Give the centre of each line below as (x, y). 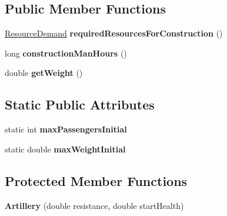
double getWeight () (44, 73)
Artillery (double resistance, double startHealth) (94, 205)
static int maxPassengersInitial (66, 129)
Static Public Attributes (80, 104)
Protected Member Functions (96, 180)
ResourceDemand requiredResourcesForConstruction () (114, 33)
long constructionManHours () (66, 53)
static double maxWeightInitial (65, 149)
